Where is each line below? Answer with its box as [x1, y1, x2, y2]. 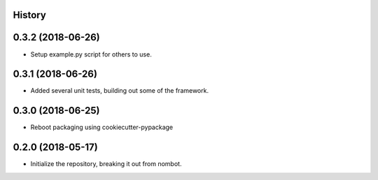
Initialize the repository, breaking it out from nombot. [30, 160, 182, 168]
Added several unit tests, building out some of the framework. [30, 87, 209, 95]
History [13, 9, 47, 21]
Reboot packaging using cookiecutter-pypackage [30, 123, 174, 132]
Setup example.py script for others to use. [30, 50, 152, 59]
